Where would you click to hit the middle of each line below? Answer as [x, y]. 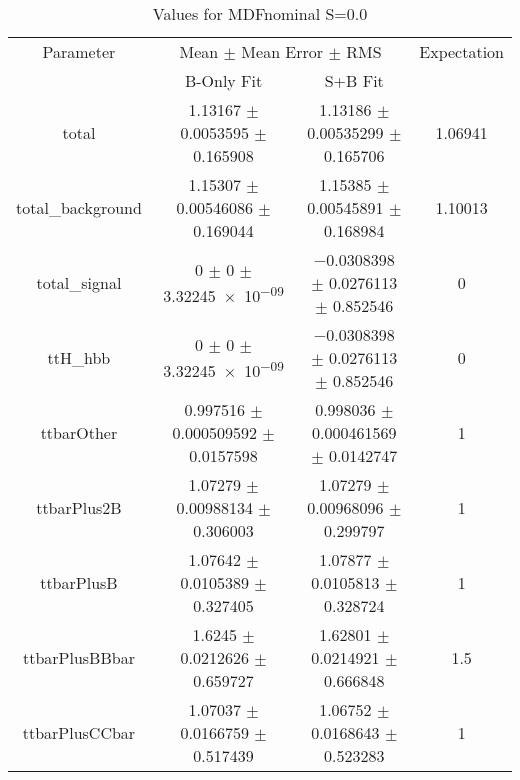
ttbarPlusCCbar [79, 732]
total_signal [79, 282]
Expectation [461, 51]
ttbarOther [79, 432]
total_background [79, 207]
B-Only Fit [223, 80]
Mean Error [282, 51]
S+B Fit [354, 80]
